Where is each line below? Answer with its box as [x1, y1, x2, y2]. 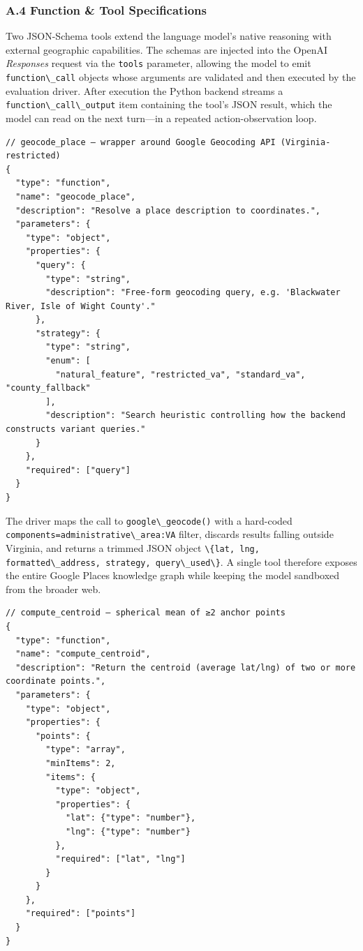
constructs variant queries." [6, 424, 146, 435]
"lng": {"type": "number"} [65, 826, 191, 837]
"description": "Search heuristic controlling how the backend [45, 410, 346, 421]
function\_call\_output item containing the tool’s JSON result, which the [6, 97, 332, 112]
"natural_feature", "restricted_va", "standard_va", [55, 369, 306, 380]
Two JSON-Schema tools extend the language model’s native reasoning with [6, 29, 332, 43]
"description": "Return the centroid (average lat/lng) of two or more [15, 662, 356, 673]
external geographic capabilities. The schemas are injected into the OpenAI [6, 42, 328, 57]
